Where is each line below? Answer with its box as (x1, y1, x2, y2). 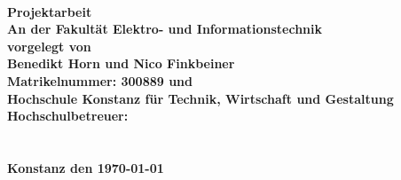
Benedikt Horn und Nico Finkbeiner (7, 54, 235, 73)
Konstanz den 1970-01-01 (7, 158, 164, 176)
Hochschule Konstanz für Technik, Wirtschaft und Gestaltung (7, 89, 394, 107)
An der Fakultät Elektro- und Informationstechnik (7, 20, 322, 38)
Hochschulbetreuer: (7, 106, 129, 125)
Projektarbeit (7, 2, 92, 20)
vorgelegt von (7, 36, 91, 55)
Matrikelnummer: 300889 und (7, 71, 193, 90)
